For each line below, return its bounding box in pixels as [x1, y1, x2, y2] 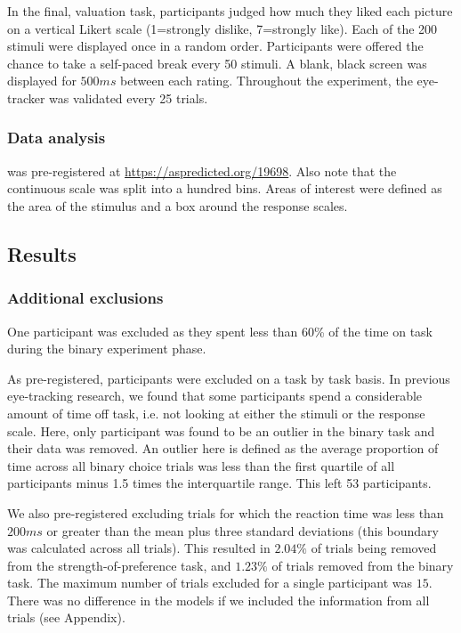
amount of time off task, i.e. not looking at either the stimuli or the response [7, 403, 425, 422]
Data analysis [7, 126, 106, 149]
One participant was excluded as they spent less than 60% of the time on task [7, 321, 433, 340]
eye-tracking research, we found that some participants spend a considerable [7, 386, 423, 405]
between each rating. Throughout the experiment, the [120, 71, 413, 90]
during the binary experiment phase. [7, 339, 206, 358]
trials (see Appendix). [7, 608, 125, 627]
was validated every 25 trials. [49, 88, 208, 107]
